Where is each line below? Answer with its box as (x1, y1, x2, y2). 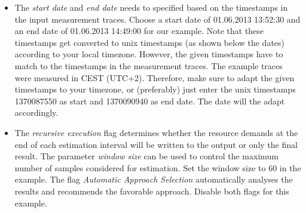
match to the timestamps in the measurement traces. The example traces (14, 59, 283, 72)
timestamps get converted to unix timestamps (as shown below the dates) (14, 36, 285, 48)
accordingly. (14, 106, 59, 119)
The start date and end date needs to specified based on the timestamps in (14, 1, 288, 13)
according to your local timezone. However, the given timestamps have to (14, 48, 283, 60)
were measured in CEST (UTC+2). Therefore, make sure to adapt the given (14, 71, 295, 84)
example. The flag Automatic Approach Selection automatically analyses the (14, 173, 293, 186)
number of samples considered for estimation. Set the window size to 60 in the (14, 161, 301, 174)
